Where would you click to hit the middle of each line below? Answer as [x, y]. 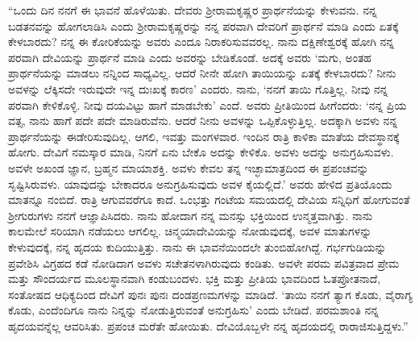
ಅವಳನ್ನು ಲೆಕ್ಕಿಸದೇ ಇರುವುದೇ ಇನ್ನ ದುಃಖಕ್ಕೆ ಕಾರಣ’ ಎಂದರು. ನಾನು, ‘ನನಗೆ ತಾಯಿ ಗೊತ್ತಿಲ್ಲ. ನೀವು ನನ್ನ [198, 88]
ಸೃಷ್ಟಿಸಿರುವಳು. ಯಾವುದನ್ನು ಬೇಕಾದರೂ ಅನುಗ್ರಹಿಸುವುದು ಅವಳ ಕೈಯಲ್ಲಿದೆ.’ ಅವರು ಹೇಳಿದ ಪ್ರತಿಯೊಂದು [200, 183]
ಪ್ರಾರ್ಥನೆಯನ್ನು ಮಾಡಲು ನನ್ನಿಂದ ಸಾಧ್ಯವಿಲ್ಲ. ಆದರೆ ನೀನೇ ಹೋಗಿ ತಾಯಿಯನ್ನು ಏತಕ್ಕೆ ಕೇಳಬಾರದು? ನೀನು [202, 73]
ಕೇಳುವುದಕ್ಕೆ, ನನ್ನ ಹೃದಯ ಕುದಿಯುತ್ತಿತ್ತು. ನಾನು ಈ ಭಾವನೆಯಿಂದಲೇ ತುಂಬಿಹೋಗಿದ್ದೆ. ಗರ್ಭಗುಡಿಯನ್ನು [197, 246]
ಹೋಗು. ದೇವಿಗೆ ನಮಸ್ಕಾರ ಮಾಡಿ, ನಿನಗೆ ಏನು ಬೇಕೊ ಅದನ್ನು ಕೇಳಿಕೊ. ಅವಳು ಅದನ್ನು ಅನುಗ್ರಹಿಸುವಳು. [201, 152]
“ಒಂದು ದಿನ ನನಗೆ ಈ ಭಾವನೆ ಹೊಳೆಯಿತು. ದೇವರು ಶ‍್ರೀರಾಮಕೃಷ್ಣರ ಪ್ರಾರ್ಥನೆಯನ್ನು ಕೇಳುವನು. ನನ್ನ [193, 10]
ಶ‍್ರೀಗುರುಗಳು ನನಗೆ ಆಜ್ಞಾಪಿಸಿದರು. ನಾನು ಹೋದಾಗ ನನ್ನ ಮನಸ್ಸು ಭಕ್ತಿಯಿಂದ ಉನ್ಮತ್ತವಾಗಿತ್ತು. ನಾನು [191, 215]
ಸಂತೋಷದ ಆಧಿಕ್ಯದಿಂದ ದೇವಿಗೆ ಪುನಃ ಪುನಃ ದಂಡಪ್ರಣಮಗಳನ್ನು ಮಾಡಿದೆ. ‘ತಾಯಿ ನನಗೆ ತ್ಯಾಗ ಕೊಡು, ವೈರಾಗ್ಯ [210, 294]
